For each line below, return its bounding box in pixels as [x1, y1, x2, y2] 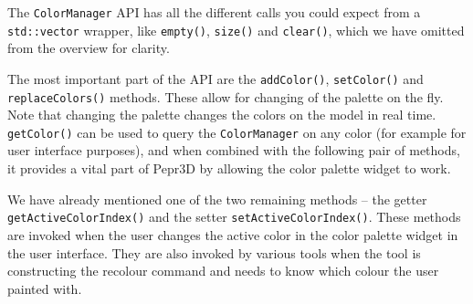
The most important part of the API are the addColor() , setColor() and [7, 68, 424, 88]
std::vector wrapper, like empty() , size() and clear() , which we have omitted [7, 20, 465, 39]
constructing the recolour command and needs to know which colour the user [7, 261, 439, 280]
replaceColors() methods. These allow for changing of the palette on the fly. [7, 87, 444, 106]
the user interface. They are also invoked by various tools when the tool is [7, 243, 421, 262]
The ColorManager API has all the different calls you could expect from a [7, 3, 421, 21]
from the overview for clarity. [7, 38, 170, 58]
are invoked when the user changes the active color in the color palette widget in [7, 225, 458, 244]
